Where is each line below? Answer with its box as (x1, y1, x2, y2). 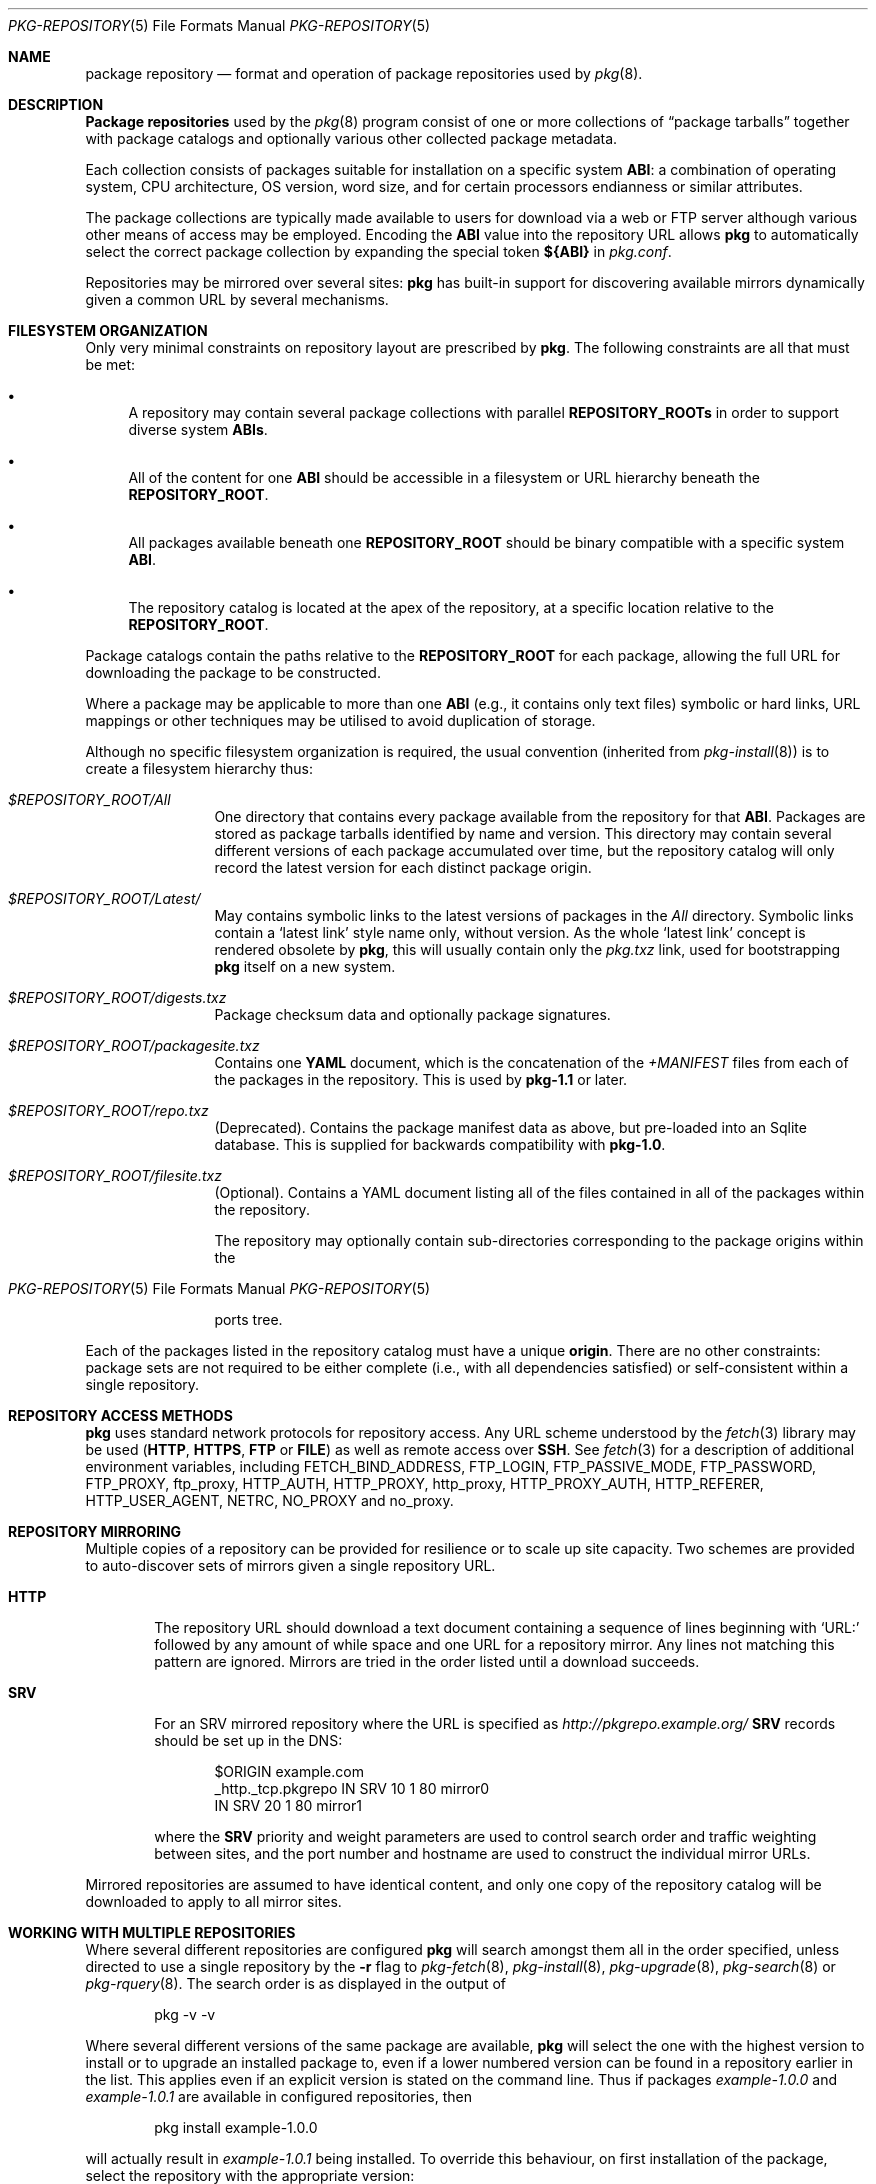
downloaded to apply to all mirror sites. (85, 1893, 342, 1910)
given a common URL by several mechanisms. (85, 291, 389, 308)
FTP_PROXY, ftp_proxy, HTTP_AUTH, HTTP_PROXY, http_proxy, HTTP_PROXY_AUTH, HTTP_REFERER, (85, 1475, 764, 1492)
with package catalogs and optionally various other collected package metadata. (85, 130, 618, 147)
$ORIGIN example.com (214, 1763, 364, 1780)
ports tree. (214, 1311, 283, 1328)
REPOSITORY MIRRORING (8, 1523, 182, 1540)
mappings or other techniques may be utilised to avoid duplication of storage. (85, 712, 596, 729)
